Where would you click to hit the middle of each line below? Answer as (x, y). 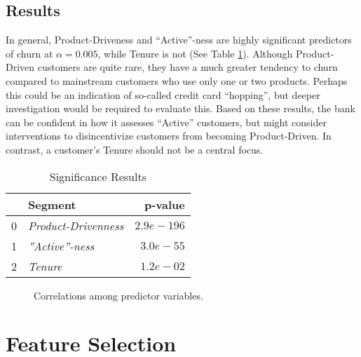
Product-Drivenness (76, 225)
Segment (52, 204)
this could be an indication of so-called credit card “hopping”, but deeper (163, 94)
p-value (164, 204)
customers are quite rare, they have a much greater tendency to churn (188, 67)
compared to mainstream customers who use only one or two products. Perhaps (177, 80)
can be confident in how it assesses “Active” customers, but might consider (166, 122)
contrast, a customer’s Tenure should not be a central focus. (135, 149)
